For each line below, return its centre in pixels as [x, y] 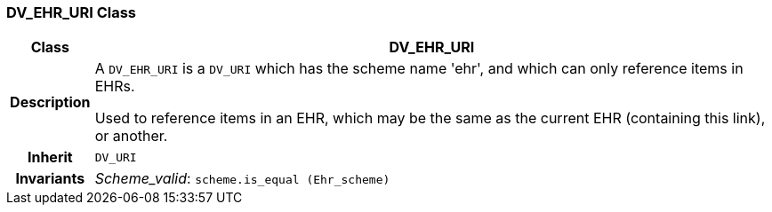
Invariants [50, 179]
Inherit [50, 157]
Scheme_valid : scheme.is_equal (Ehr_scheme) [242, 179]
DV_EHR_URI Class [72, 12]
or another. [131, 136]
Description [50, 102]
